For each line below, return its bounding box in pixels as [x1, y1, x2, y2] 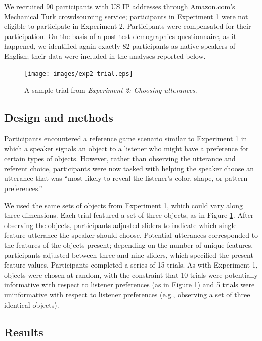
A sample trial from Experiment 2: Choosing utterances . [24, 85, 197, 95]
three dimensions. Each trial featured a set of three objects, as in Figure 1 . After [4, 210, 254, 220]
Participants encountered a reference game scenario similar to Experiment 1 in [4, 133, 247, 144]
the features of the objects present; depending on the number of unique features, [4, 239, 253, 250]
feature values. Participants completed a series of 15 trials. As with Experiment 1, [4, 259, 258, 270]
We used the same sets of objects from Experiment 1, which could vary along [4, 200, 243, 210]
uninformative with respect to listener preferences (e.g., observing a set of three [4, 289, 250, 299]
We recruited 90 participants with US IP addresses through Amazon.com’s [4, 1, 235, 11]
